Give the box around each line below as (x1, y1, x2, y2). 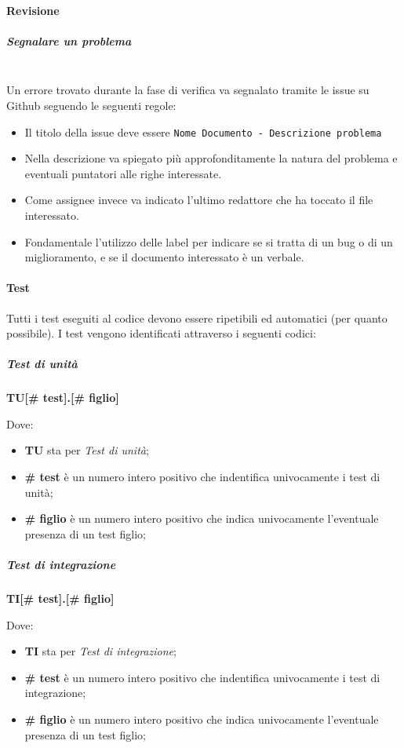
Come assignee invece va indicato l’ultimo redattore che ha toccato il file (24, 192, 373, 208)
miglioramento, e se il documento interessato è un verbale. (24, 249, 304, 265)
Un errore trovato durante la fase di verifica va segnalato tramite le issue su (6, 82, 369, 98)
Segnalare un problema (6, 32, 132, 49)
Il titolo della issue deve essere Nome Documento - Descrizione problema (24, 123, 382, 140)
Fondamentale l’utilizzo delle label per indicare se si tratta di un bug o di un (24, 233, 393, 250)
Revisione (6, 2, 60, 18)
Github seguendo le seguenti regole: (6, 97, 177, 113)
